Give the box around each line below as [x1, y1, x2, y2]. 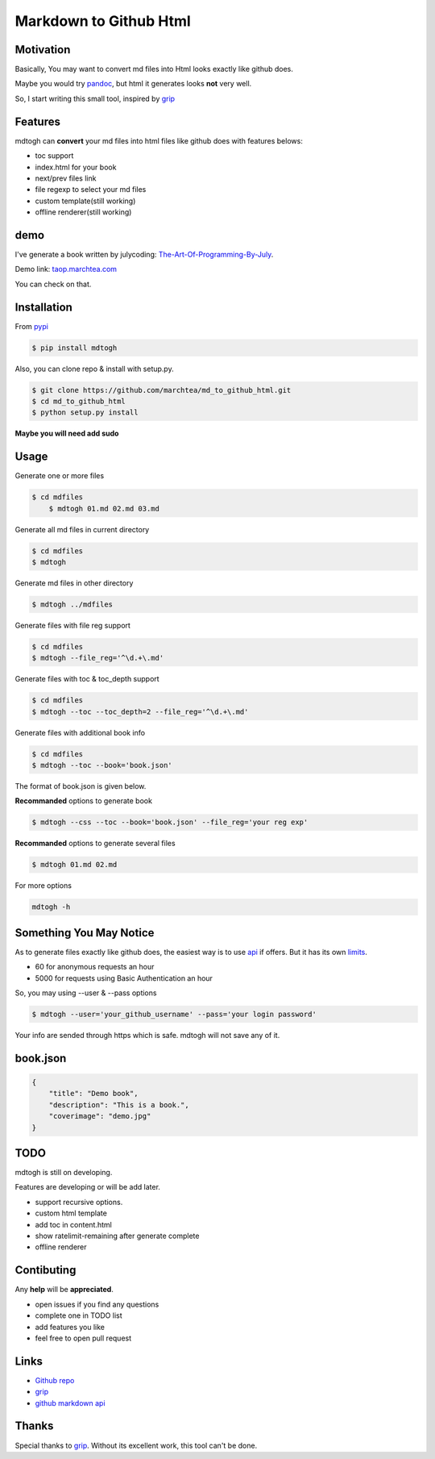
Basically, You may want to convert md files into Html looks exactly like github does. [14, 65, 293, 74]
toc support [35, 151, 74, 160]
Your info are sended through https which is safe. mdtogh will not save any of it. [14, 1031, 280, 1040]
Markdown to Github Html [14, 12, 191, 30]
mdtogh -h [31, 902, 71, 911]
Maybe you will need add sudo [14, 428, 119, 439]
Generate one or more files [14, 471, 105, 481]
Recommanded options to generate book [14, 796, 153, 806]
